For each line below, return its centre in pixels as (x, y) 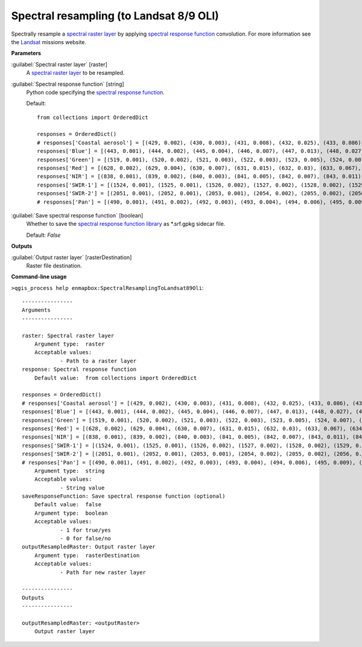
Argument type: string (69, 471)
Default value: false (68, 505)
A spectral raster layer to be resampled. (75, 73)
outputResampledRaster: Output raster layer (89, 547)
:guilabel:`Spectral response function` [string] (68, 84)
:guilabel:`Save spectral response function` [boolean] (77, 215)
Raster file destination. (54, 265)
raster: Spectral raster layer (68, 336)
